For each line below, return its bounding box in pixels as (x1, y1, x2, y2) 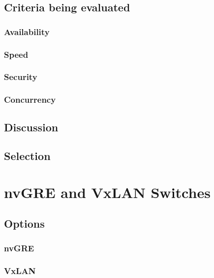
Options (4, 216, 45, 231)
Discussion (4, 119, 59, 134)
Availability (4, 25, 50, 38)
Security (4, 71, 37, 83)
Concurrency (4, 93, 56, 106)
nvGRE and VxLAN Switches (4, 182, 211, 202)
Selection (4, 148, 51, 163)
